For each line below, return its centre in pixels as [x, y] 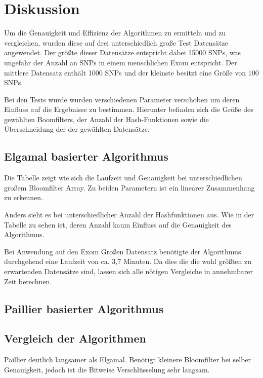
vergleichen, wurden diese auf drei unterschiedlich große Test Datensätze [116, 42]
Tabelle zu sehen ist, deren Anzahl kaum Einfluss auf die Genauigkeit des [118, 224]
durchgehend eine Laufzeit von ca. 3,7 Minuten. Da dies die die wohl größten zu [128, 261]
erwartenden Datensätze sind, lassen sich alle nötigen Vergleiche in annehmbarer [128, 271]
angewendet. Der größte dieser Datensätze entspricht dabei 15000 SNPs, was [123, 52]
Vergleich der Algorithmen [75, 338]
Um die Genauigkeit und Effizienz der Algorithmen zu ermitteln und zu [115, 33]
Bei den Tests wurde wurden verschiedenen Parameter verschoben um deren [122, 99]
